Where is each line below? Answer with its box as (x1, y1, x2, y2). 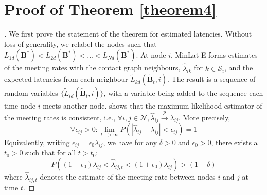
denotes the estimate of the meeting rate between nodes (40, 171, 216, 182)
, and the (224, 62, 253, 73)
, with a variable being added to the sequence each (103, 87, 263, 98)
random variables (4, 87, 58, 98)
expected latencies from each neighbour (4, 74, 128, 84)
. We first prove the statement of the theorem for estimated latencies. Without (4, 28, 252, 39)
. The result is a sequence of (167, 74, 256, 84)
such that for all (25, 147, 76, 158)
